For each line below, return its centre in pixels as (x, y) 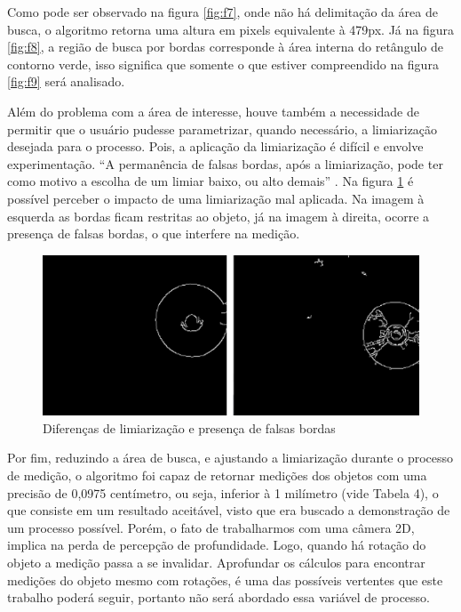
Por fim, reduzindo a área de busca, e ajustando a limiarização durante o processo (230, 458)
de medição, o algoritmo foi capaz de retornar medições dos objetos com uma (217, 475)
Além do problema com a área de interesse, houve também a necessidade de (213, 111)
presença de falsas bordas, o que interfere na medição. (154, 234)
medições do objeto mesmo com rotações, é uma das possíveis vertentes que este (225, 580)
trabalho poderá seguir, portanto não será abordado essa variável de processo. (219, 597)
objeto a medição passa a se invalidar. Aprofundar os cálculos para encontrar (216, 562)
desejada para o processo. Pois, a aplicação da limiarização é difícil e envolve (215, 146)
